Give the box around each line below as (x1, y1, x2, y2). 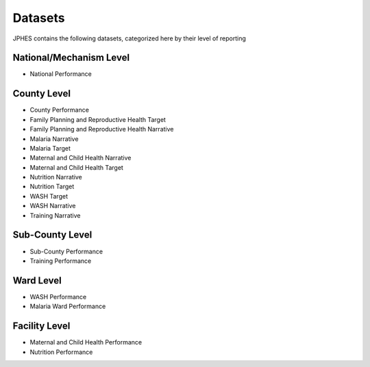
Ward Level (12, 275, 62, 286)
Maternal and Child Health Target (29, 163, 123, 171)
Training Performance (29, 257, 92, 265)
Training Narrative (29, 211, 81, 219)
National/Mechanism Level (12, 52, 130, 64)
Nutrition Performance (29, 348, 93, 356)
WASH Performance (29, 292, 87, 301)
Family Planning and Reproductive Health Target (29, 115, 166, 123)
